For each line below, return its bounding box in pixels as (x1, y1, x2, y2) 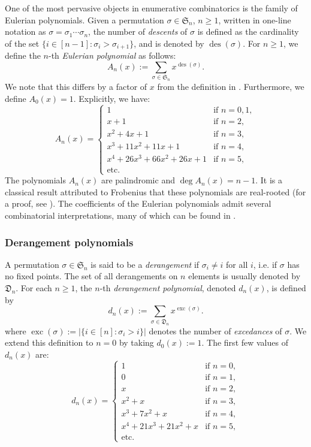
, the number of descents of (88, 25, 188, 38)
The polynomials (5, 174, 66, 186)
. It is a (255, 174, 283, 186)
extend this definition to (5, 336, 93, 349)
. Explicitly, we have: (73, 92, 150, 104)
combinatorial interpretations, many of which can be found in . (5, 209, 236, 222)
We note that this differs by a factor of (5, 80, 147, 93)
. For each (16, 282, 52, 294)
